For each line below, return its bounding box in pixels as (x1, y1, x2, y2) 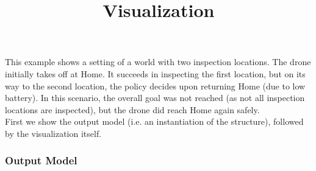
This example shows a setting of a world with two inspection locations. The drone (5, 55, 311, 68)
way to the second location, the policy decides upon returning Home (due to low (5, 79, 306, 92)
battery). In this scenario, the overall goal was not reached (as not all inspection (5, 91, 305, 104)
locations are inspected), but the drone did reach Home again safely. (5, 103, 260, 116)
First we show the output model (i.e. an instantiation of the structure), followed (5, 115, 304, 128)
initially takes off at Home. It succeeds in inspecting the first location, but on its (5, 67, 306, 80)
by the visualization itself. (5, 127, 102, 139)
